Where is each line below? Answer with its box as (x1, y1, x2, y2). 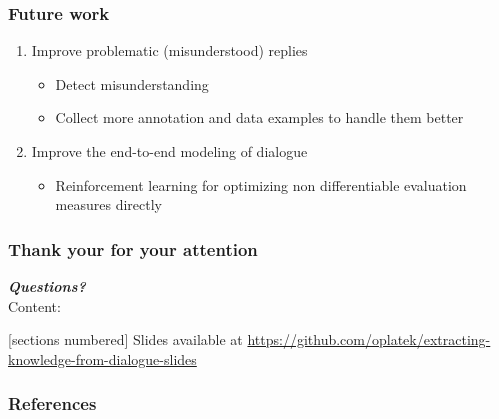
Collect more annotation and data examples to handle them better (55, 107, 464, 128)
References (8, 391, 97, 416)
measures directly (55, 194, 162, 215)
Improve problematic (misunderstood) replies (31, 40, 308, 61)
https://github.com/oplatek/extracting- (247, 329, 491, 350)
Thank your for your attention (8, 236, 258, 261)
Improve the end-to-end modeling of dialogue (31, 141, 308, 161)
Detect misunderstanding (55, 73, 209, 94)
